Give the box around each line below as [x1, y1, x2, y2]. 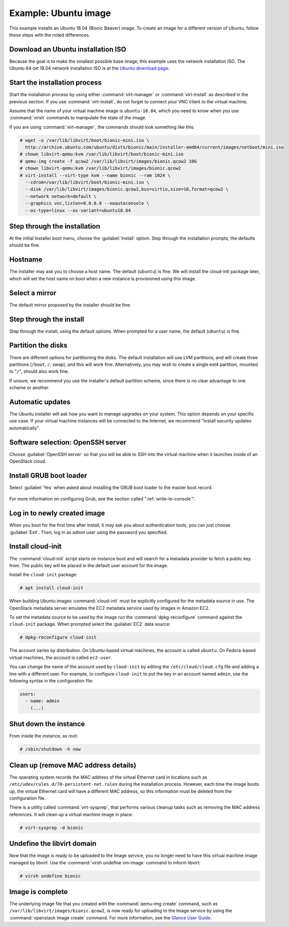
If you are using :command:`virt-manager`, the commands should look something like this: [9, 124, 195, 130]
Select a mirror [9, 289, 57, 297]
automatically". [9, 425, 40, 431]
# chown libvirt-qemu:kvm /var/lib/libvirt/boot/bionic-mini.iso [20, 151, 184, 157]
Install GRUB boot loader [9, 471, 87, 480]
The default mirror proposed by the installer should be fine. [9, 302, 131, 308]
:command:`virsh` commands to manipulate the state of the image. [9, 115, 147, 121]
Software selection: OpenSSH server [9, 438, 127, 446]
